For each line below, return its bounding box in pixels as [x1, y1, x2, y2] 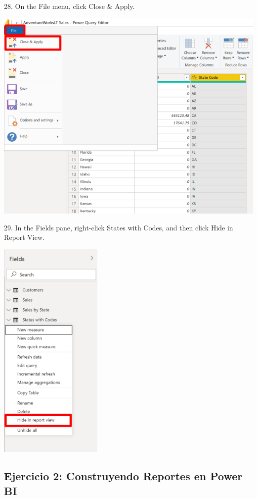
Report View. [4, 232, 44, 242]
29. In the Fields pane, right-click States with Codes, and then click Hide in [4, 222, 233, 232]
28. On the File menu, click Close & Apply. [4, 1, 135, 11]
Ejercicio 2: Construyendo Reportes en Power [4, 468, 243, 484]
